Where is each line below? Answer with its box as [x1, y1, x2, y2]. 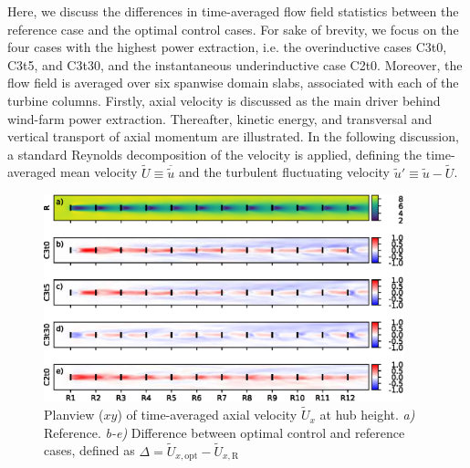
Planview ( [44, 405, 104, 424]
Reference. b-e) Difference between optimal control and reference [44, 422, 405, 442]
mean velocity [59, 162, 138, 182]
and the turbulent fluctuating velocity [178, 162, 390, 182]
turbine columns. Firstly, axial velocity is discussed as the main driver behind [7, 90, 441, 109]
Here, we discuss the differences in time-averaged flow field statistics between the [7, 2, 459, 20]
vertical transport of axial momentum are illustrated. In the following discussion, [7, 127, 459, 146]
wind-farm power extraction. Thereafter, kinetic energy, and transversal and [7, 109, 433, 128]
